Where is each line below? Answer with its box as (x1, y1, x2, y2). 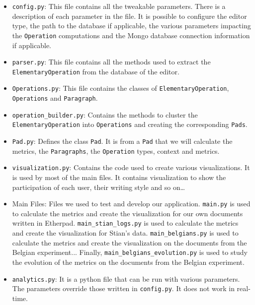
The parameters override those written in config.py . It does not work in (12, 283, 235, 294)
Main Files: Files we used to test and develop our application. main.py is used (12, 198, 251, 209)
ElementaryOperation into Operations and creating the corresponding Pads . (12, 119, 248, 129)
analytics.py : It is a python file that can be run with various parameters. (12, 273, 240, 284)
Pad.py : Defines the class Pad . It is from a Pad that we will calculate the (12, 136, 233, 146)
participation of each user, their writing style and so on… (12, 182, 185, 192)
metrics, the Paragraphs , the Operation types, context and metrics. (12, 145, 220, 156)
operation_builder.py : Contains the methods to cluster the (12, 109, 198, 120)
